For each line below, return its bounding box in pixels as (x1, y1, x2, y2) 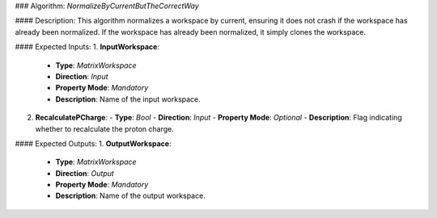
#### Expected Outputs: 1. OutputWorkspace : (15, 138, 172, 149)
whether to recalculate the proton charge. (35, 124, 174, 133)
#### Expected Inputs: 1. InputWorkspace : (15, 42, 159, 52)
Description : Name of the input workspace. (55, 94, 202, 104)
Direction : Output (55, 168, 115, 178)
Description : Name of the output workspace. (55, 191, 206, 201)
